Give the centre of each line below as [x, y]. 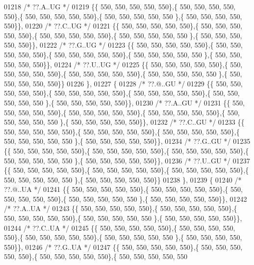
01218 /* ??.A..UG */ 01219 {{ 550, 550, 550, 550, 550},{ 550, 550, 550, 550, [120, 6]
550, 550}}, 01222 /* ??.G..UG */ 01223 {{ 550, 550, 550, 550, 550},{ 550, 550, [123, 45]
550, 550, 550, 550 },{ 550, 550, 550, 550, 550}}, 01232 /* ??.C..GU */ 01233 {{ [124, 122]
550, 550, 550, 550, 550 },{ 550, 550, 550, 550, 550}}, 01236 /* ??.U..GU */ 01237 [127, 160]
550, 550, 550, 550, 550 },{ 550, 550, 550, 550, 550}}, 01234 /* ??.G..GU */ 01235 [127, 141]
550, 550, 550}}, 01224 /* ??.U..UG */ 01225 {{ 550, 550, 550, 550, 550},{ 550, [123, 64]
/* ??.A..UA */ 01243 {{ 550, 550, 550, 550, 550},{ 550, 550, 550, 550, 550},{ [121, 208]
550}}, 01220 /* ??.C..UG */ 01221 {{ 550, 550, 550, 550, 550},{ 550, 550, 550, [123, 26]
